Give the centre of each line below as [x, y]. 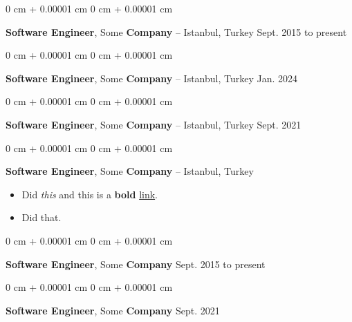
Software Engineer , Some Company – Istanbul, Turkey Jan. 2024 [152, 78]
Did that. [41, 217]
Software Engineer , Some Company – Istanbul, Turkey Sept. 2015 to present [176, 31]
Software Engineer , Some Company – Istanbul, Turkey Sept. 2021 [154, 124]
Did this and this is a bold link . [90, 194]
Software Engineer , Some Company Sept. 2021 [113, 310]
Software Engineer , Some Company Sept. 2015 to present [136, 264]
